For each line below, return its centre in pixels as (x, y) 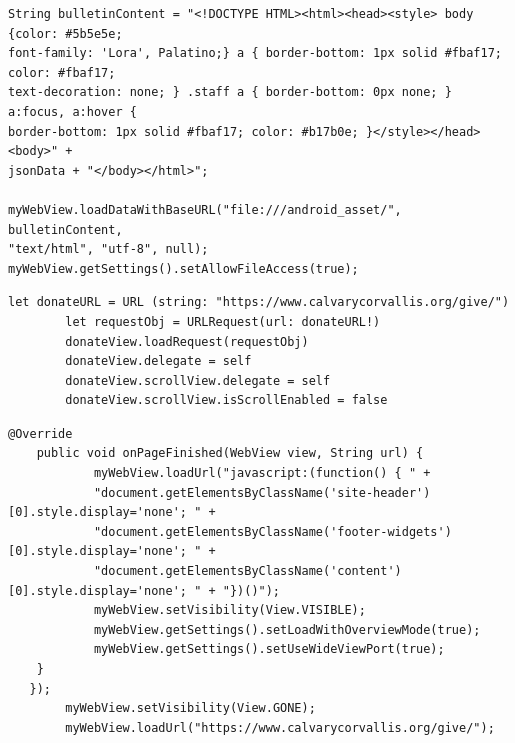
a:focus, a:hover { (72, 111)
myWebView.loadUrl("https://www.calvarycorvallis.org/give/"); (280, 727)
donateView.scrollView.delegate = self (198, 380)
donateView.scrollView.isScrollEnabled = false (226, 400)
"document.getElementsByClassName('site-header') (262, 492)
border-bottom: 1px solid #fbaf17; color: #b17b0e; (183, 131)
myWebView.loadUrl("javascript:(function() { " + (262, 473)
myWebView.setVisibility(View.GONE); (190, 708)
